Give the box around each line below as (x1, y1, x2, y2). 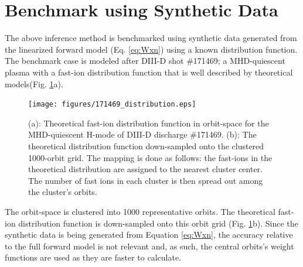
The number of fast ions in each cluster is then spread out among (28, 174, 263, 186)
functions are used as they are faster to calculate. (5, 251, 182, 263)
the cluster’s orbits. (28, 186, 97, 198)
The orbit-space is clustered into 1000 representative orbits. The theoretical (5, 205, 275, 217)
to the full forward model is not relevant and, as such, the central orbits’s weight (5, 239, 294, 252)
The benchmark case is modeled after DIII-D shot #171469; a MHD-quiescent (5, 54, 285, 67)
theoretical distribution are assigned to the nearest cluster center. (28, 163, 263, 175)
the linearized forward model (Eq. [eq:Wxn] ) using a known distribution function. (5, 43, 298, 55)
